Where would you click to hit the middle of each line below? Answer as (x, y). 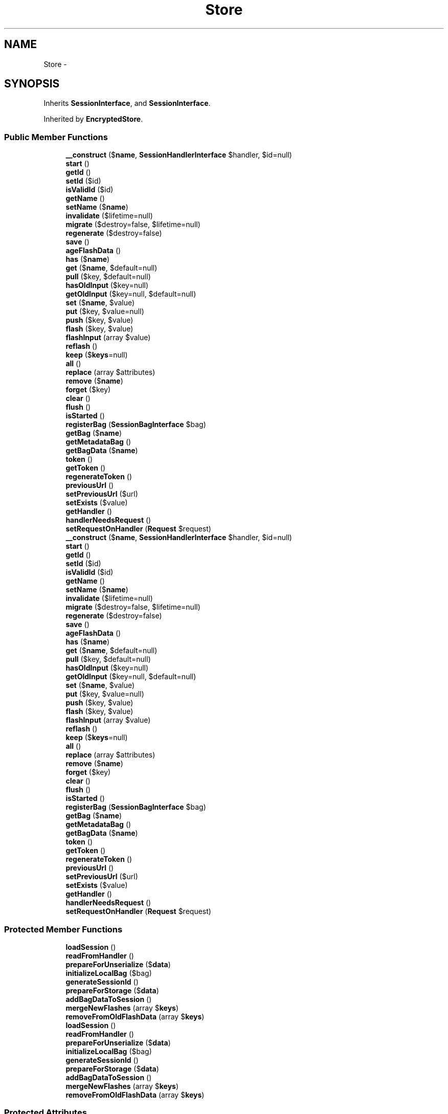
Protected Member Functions (63, 929)
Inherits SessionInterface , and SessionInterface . (127, 103)
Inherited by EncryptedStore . (93, 119)
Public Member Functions (56, 137)
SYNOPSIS (32, 84)
